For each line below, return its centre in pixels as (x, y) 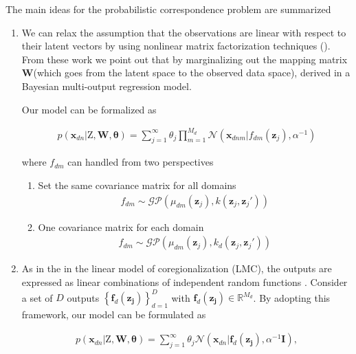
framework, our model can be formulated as (114, 314)
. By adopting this (292, 297)
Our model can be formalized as (89, 109)
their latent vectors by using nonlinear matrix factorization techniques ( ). (176, 46)
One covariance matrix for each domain (121, 226)
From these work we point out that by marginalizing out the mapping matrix (185, 59)
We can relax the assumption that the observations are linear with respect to (184, 32)
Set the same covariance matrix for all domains (137, 185)
